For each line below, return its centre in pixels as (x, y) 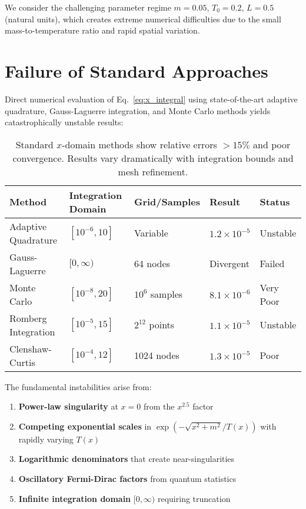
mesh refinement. (153, 171)
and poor (272, 144)
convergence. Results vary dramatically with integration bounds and (153, 158)
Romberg (28, 318)
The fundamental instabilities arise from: (78, 386)
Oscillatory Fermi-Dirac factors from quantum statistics (127, 479)
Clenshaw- (31, 348)
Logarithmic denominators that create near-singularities (127, 459)
